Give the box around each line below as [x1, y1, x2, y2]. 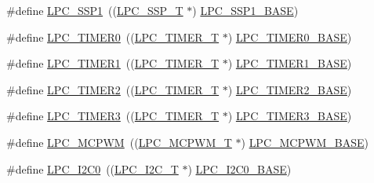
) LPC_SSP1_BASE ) [192, 2, 299, 18]
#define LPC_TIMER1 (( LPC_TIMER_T [6, 55, 220, 71]
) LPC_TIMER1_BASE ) [227, 55, 352, 71]
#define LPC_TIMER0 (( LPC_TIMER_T [6, 28, 220, 45]
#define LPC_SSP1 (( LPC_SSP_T [6, 2, 183, 18]
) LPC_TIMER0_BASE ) [227, 28, 352, 45]
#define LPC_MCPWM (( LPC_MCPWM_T [6, 134, 232, 150]
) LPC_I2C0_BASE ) [187, 160, 292, 177]
